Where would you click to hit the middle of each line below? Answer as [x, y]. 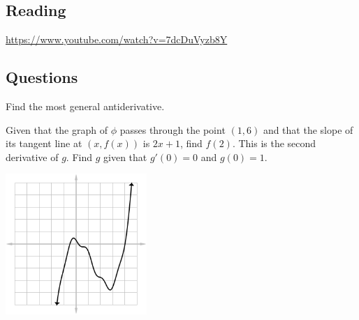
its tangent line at [44, 143]
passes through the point [173, 129]
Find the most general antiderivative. [85, 106]
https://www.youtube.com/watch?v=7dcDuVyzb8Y [117, 39]
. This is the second [274, 143]
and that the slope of [308, 129]
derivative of [32, 157]
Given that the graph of [57, 129]
